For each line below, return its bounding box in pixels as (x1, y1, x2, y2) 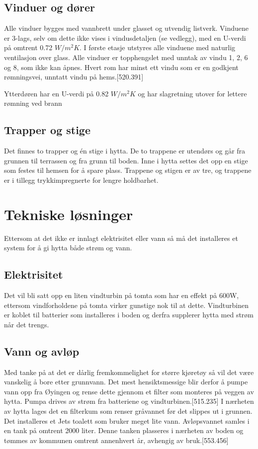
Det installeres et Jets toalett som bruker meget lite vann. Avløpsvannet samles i (4, 415, 250, 426)
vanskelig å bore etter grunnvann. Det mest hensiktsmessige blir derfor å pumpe (4, 376, 248, 387)
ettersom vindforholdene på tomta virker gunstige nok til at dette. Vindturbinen (4, 299, 249, 310)
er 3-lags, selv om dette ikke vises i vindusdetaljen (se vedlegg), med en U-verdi (4, 32, 246, 43)
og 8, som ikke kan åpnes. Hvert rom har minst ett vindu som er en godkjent (4, 62, 239, 72)
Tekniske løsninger (4, 204, 133, 224)
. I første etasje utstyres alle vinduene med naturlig (80, 42, 236, 53)
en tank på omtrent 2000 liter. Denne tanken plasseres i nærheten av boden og (4, 425, 244, 436)
